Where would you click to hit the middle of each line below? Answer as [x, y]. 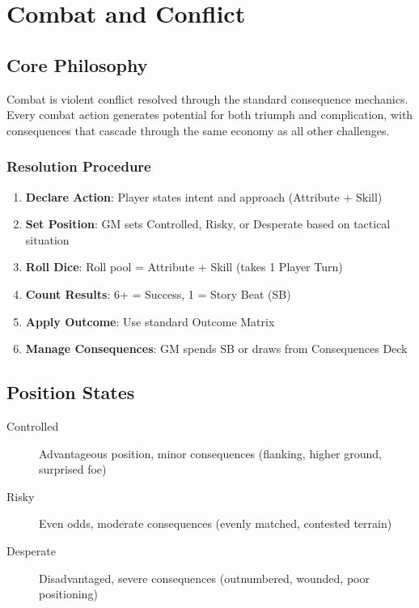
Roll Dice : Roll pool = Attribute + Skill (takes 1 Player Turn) [184, 267]
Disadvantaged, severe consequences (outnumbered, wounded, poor [204, 578]
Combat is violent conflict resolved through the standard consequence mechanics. [207, 98]
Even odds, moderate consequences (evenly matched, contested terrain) [216, 523]
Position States [71, 392]
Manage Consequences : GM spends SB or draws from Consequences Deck [216, 349]
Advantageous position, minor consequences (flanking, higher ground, [210, 453]
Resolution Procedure [79, 166]
